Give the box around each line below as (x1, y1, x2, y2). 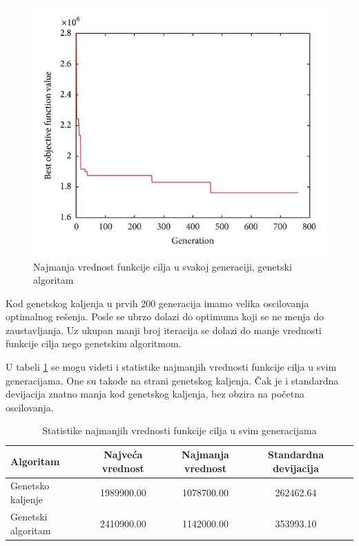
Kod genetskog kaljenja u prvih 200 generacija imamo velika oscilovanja (6, 295, 309, 310)
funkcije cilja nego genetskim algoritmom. (6, 336, 182, 351)
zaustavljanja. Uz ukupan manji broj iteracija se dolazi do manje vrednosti (6, 322, 322, 337)
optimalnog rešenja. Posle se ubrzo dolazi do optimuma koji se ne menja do (6, 309, 324, 324)
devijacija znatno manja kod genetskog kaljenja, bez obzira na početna (6, 387, 304, 401)
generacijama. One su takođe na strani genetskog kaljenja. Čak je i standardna (6, 373, 339, 387)
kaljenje (10, 492, 43, 507)
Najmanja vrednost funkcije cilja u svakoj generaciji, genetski (33, 259, 292, 273)
